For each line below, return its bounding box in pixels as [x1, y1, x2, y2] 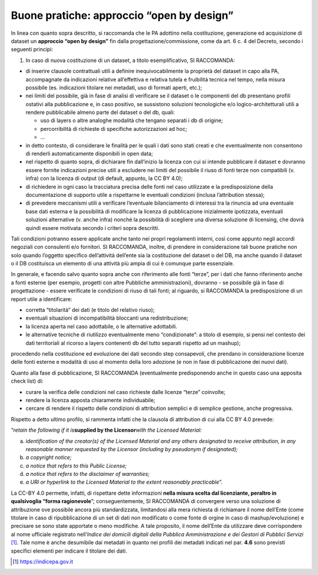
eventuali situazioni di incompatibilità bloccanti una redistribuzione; [25, 314, 188, 321]
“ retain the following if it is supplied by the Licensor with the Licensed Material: [11, 426, 202, 433]
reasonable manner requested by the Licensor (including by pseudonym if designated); [25, 445, 238, 452]
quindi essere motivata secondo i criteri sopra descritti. [25, 224, 160, 231]
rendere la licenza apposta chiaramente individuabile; [25, 396, 155, 403]
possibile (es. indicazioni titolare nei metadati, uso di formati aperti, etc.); [25, 84, 203, 91]
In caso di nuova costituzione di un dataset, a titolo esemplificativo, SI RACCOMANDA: [25, 57, 236, 64]
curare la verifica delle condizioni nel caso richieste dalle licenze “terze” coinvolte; [25, 388, 226, 395]
